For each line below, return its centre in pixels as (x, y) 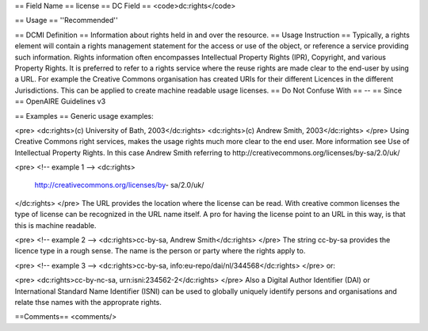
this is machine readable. (55, 225)
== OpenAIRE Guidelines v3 (60, 101)
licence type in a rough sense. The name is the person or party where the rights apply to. (160, 251)
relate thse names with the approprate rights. (88, 302)
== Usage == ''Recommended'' (66, 21)
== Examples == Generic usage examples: (84, 116)
